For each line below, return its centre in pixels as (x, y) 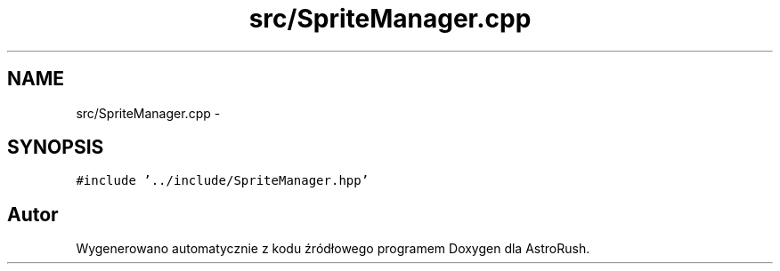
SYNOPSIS (56, 147)
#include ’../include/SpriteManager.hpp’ (223, 181)
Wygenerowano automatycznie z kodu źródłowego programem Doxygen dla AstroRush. (333, 249)
